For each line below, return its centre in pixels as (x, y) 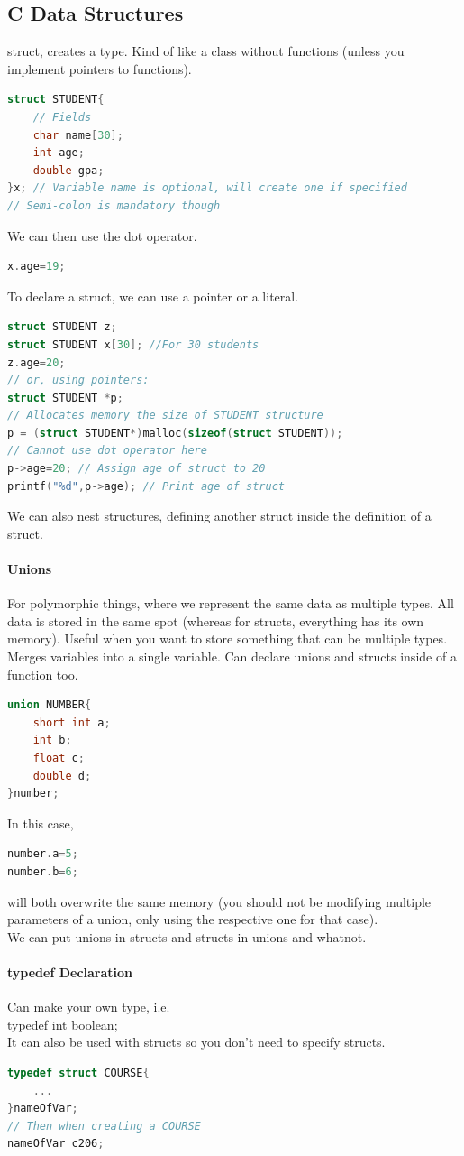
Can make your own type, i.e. (89, 1007)
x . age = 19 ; (36, 267)
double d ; (62, 776)
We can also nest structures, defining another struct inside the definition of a (219, 516)
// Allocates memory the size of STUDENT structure (165, 416)
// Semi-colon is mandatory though (114, 205)
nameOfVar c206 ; (56, 1144)
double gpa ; (68, 170)
